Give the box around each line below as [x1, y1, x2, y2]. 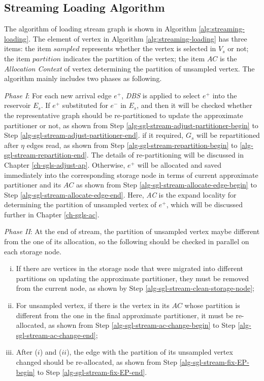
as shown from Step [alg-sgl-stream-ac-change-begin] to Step [48, 320, 236, 330]
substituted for [62, 100, 108, 110]
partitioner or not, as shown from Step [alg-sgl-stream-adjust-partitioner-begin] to [4, 120, 258, 130]
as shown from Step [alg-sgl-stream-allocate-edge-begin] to [76, 179, 257, 190]
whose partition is [184, 300, 240, 311]
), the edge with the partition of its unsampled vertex [67, 347, 233, 357]
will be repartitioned [196, 130, 260, 140]
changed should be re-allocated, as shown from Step [16, 357, 178, 367]
